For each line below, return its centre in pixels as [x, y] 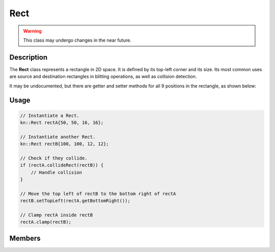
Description [29, 57]
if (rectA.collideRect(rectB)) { [62, 165]
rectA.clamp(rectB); [46, 222]
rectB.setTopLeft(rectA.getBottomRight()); [75, 201]
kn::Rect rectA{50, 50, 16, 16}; [62, 123]
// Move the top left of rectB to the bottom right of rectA [98, 194]
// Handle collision [57, 172]
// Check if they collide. [54, 158]
